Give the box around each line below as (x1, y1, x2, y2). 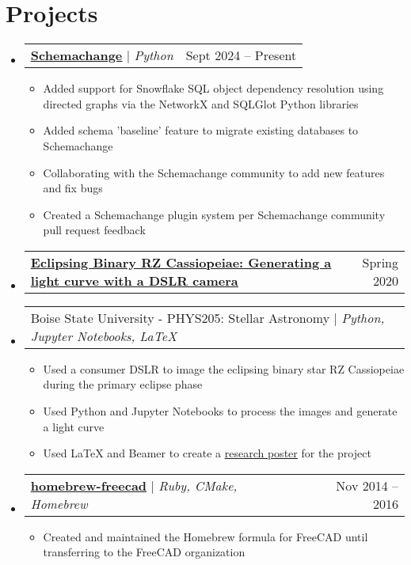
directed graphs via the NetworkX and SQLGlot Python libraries (43, 95, 359, 112)
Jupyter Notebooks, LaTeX (30, 326, 177, 345)
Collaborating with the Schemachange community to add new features (43, 164, 385, 180)
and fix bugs (43, 180, 103, 196)
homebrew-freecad (30, 476, 147, 495)
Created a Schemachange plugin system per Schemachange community (43, 206, 386, 222)
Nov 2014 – (336, 476, 398, 495)
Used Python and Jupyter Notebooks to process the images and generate (43, 403, 398, 419)
